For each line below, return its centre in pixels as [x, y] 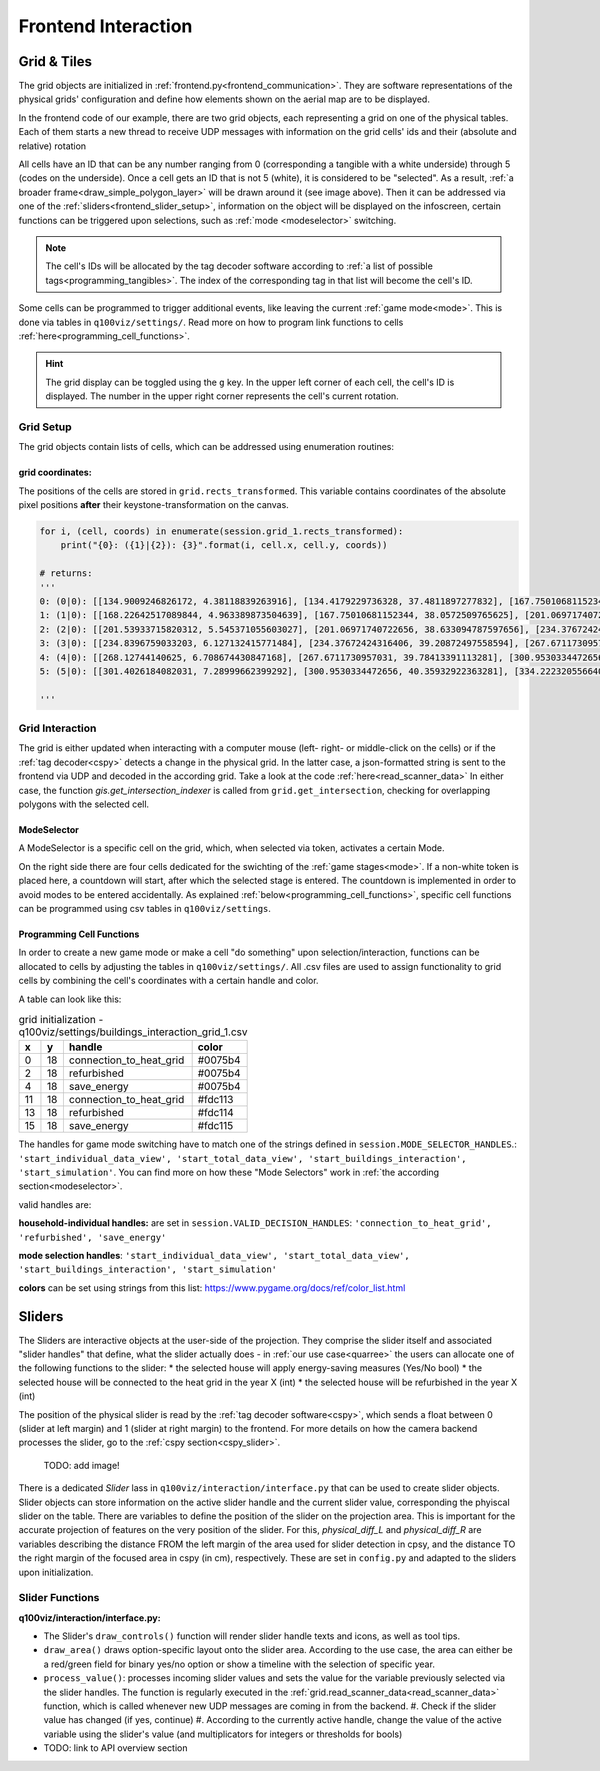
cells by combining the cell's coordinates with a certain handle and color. [168, 981]
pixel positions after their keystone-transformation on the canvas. [153, 505]
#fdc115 [215, 1126]
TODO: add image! [81, 1465]
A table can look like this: [70, 999]
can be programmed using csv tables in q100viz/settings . [145, 908]
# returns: [66, 573]
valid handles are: [55, 1204]
